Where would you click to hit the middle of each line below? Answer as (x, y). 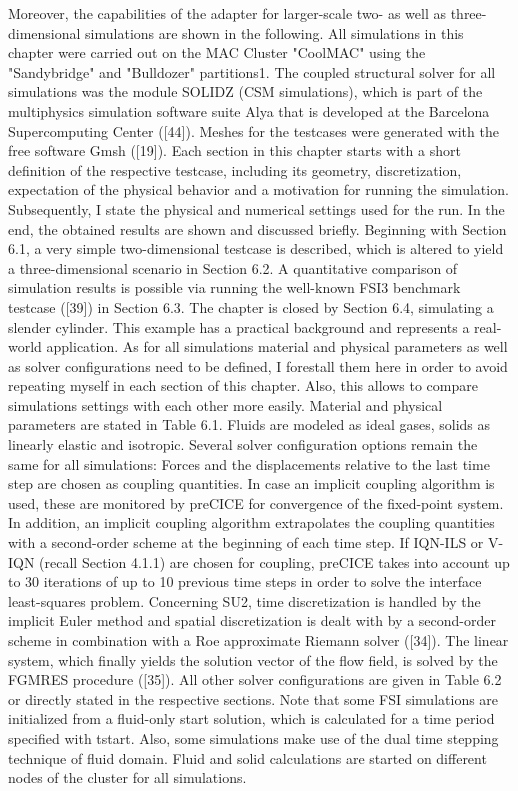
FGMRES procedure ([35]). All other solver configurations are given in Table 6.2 (255, 679)
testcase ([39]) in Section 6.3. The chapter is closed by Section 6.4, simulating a (251, 306)
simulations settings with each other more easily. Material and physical (225, 404)
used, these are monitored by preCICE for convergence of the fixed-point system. (256, 502)
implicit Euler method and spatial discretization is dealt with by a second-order (252, 620)
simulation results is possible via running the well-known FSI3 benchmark (234, 287)
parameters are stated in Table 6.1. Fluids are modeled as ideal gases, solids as (249, 424)
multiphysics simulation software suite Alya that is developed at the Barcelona (249, 110)
